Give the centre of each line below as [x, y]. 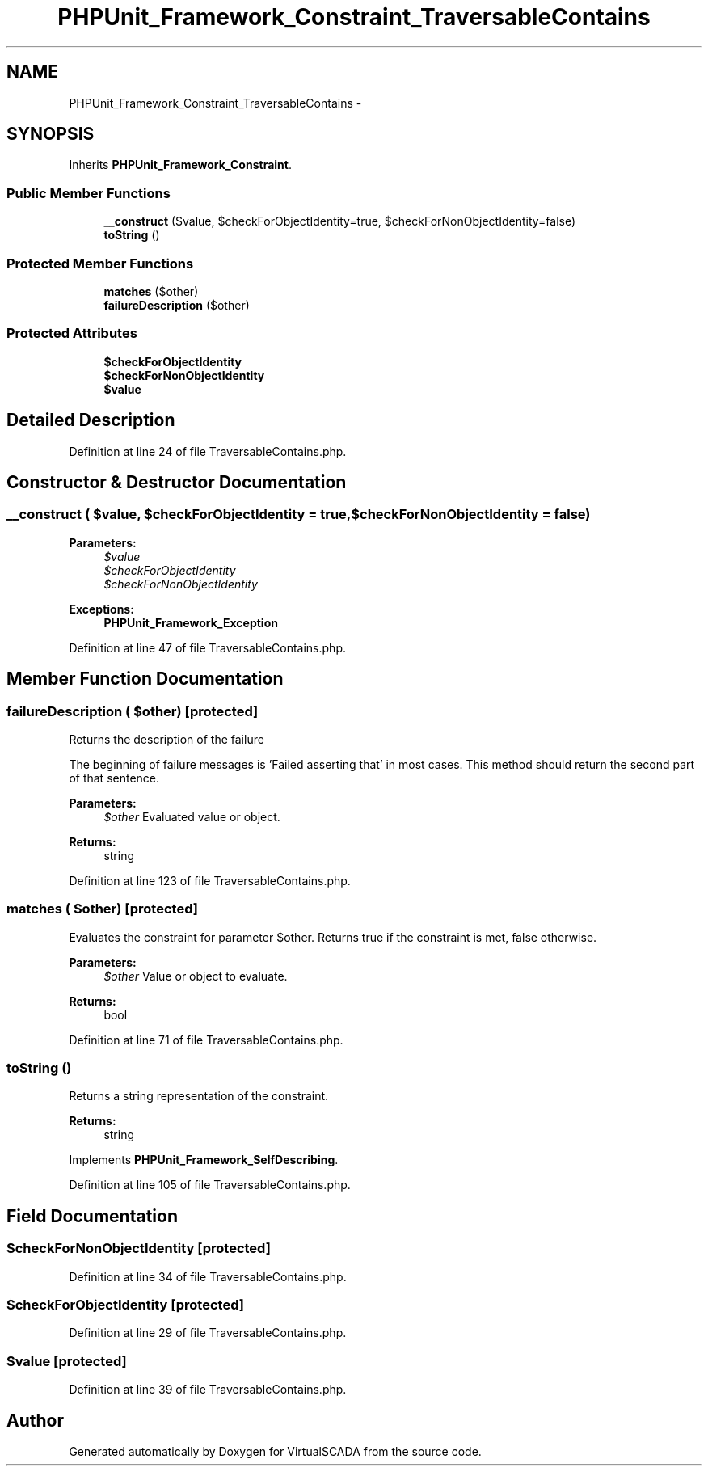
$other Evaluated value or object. [192, 816]
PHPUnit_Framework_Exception [191, 622]
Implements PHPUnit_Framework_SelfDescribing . [204, 1160]
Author [35, 1420]
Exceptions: [101, 609]
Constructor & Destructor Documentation [177, 482]
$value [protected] [67, 1361]
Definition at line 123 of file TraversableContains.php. [210, 880]
